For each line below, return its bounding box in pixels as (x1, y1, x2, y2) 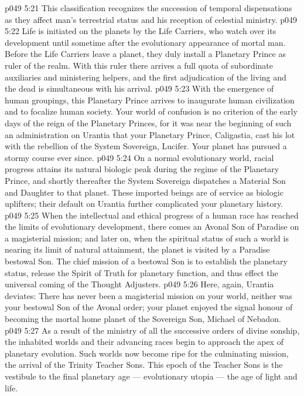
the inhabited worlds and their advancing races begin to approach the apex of (5, 335, 283, 348)
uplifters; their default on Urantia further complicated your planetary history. (5, 197, 283, 210)
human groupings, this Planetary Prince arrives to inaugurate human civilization (5, 93, 295, 106)
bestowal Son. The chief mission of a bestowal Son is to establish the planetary (5, 255, 288, 267)
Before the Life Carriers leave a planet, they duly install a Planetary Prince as (5, 48, 286, 60)
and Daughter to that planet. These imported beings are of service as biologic (5, 186, 283, 198)
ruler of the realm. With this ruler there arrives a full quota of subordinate (5, 59, 273, 71)
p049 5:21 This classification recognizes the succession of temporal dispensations (5, 2, 292, 14)
